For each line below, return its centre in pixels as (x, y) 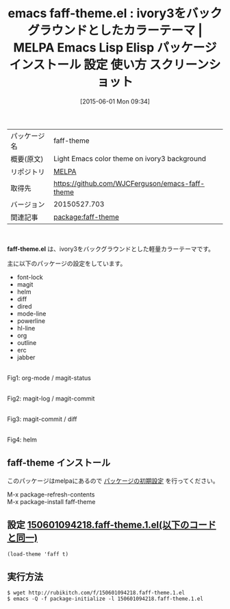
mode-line (31, 313)
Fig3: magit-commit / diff (42, 419)
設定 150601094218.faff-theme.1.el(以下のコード (112, 525)
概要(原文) (27, 159)
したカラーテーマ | (151, 31)
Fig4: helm (22, 440)
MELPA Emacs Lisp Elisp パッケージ (115, 48)
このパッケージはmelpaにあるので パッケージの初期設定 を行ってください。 (113, 481)
